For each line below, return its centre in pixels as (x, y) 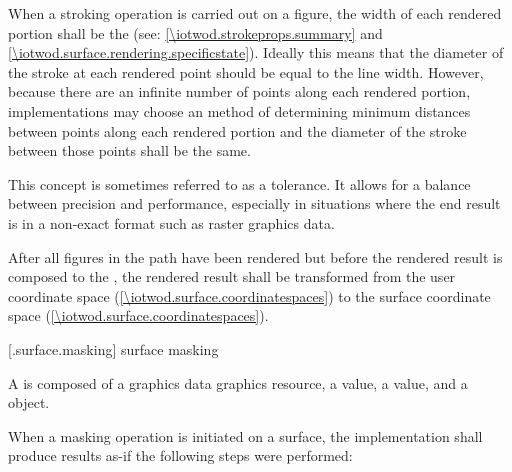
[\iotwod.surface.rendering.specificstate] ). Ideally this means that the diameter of (256, 52)
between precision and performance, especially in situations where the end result (254, 203)
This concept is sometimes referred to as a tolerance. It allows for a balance (239, 183)
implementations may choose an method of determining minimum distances (239, 110)
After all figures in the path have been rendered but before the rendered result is (255, 256)
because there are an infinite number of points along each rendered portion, (239, 91)
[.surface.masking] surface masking (113, 348)
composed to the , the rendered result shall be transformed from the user (232, 276)
